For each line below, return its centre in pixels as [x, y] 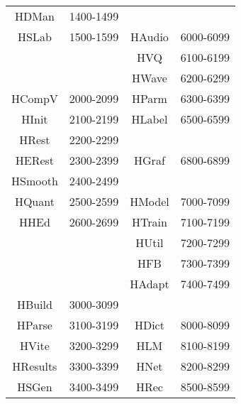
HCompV [35, 98]
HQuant [34, 201]
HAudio [150, 37]
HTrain [150, 222]
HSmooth [35, 181]
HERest [35, 160]
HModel [150, 201]
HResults [35, 366]
